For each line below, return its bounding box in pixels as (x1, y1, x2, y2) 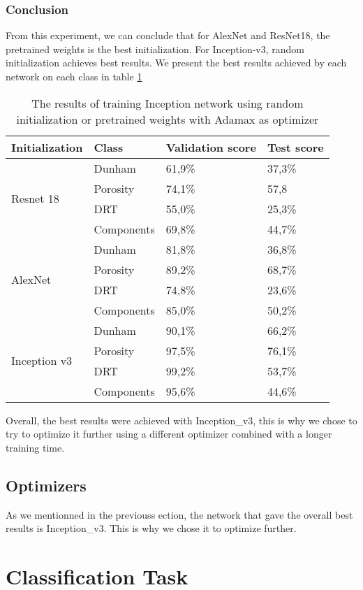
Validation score (165, 138, 256, 155)
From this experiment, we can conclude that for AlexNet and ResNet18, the (6, 28, 330, 43)
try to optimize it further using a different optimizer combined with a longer (6, 426, 332, 441)
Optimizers (6, 474, 87, 496)
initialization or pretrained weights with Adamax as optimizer (16, 110, 319, 127)
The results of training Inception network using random (31, 94, 304, 111)
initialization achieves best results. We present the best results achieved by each (6, 55, 347, 70)
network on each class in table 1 (6, 69, 142, 83)
